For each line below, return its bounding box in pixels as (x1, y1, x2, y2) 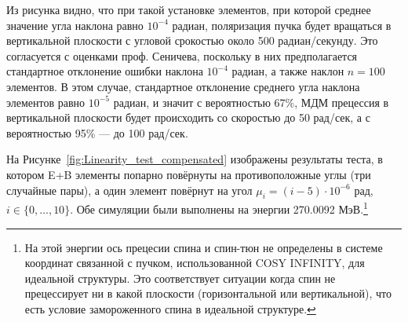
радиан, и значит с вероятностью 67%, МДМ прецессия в (113, 93, 389, 110)
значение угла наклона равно (6, 16, 144, 33)
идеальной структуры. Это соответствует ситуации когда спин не (24, 269, 336, 286)
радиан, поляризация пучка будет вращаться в (172, 16, 392, 33)
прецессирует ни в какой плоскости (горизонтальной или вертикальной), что (24, 285, 392, 302)
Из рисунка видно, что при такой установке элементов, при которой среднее (6, 2, 371, 17)
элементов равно (6, 93, 86, 110)
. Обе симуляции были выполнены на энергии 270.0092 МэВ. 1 (70, 199, 368, 217)
